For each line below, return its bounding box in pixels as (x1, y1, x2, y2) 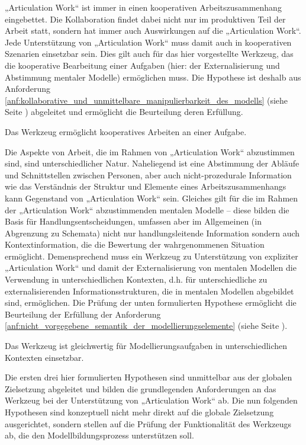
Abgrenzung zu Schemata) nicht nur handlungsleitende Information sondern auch (5, 226, 300, 239)
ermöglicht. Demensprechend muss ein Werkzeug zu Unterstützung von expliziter (5, 249, 298, 262)
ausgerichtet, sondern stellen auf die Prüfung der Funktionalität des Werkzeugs (5, 417, 292, 430)
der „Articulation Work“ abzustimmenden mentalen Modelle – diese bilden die (5, 203, 289, 216)
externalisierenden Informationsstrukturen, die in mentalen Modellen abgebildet (5, 284, 294, 297)
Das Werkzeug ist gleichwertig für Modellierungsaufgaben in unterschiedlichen (5, 340, 288, 352)
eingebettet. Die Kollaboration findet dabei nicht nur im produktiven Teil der (5, 12, 286, 25)
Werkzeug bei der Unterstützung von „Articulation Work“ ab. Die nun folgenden (5, 394, 298, 406)
